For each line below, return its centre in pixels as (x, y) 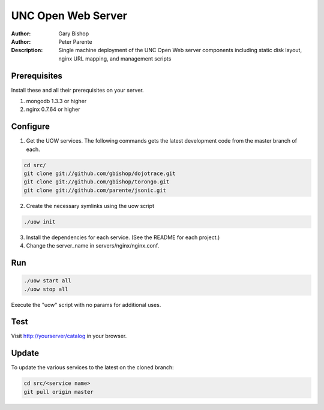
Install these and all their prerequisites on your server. (77, 90)
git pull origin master (59, 392)
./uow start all (48, 281)
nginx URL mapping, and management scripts (115, 58)
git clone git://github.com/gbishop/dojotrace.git (100, 174)
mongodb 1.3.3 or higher (56, 101)
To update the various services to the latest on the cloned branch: (92, 367)
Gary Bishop (74, 34)
